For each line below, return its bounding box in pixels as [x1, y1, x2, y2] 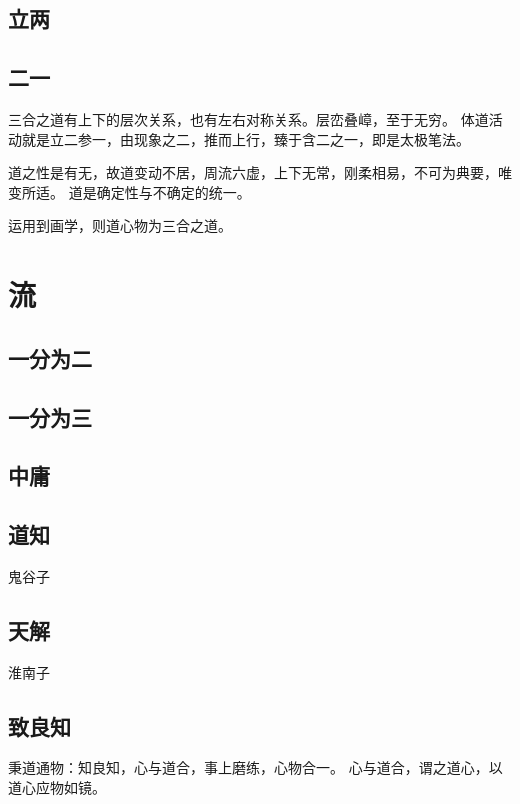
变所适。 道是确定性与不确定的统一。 [8, 181, 251, 202]
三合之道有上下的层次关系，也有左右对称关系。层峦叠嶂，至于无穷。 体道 [8, 108, 489, 129]
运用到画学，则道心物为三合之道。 [8, 215, 232, 236]
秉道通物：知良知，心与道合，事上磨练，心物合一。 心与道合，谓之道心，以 [8, 757, 503, 778]
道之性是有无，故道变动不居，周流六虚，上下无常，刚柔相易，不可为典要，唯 [8, 162, 512, 183]
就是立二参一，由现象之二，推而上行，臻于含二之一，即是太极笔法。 [21, 128, 470, 149]
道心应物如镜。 [8, 777, 106, 798]
